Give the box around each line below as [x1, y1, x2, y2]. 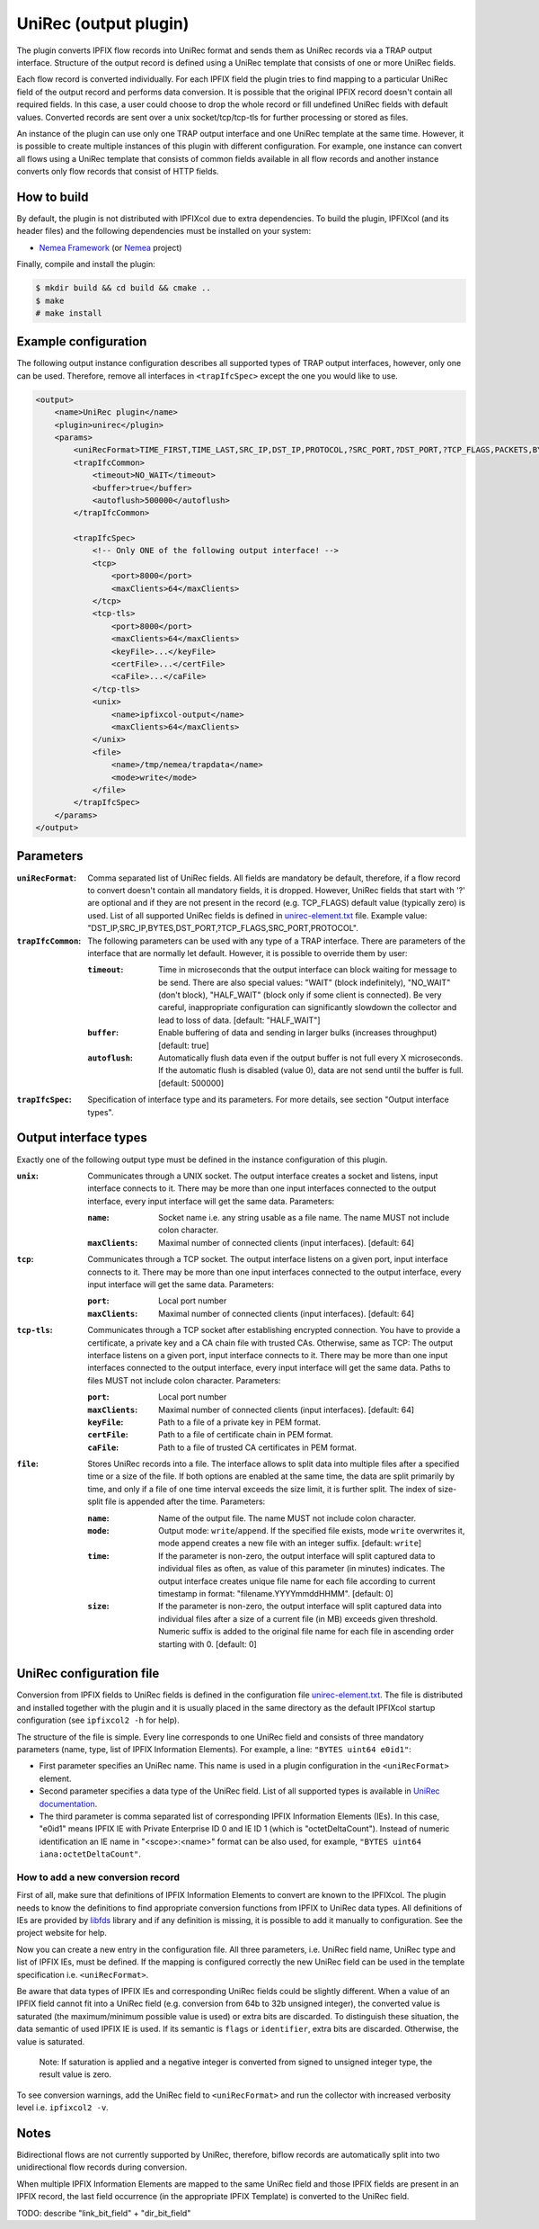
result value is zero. [39, 2069, 112, 2080]
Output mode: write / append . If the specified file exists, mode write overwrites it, [158, 1526, 465, 1536]
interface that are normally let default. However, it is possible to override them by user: [87, 947, 408, 958]
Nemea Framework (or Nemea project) [39, 242, 182, 253]
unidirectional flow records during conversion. [16, 2162, 188, 2172]
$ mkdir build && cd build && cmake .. [35, 283, 211, 293]
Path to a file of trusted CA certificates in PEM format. [158, 1442, 357, 1453]
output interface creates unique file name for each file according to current [158, 1575, 436, 1587]
